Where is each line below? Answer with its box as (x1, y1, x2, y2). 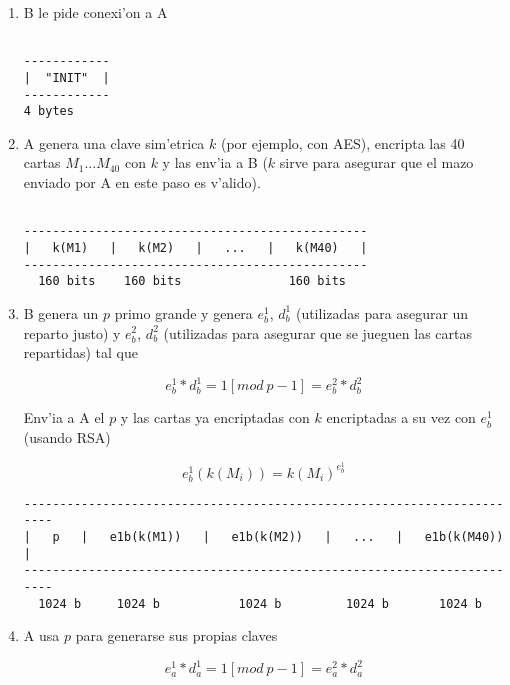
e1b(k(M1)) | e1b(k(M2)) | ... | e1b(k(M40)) (109, 530, 504, 545)
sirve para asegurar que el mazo (279, 152, 474, 173)
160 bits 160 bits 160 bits (38, 274, 346, 289)
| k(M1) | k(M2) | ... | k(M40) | (23, 240, 368, 255)
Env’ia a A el (23, 407, 105, 428)
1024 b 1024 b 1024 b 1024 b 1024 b (38, 596, 482, 611)
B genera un (23, 302, 99, 323)
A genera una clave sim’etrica (23, 132, 205, 153)
